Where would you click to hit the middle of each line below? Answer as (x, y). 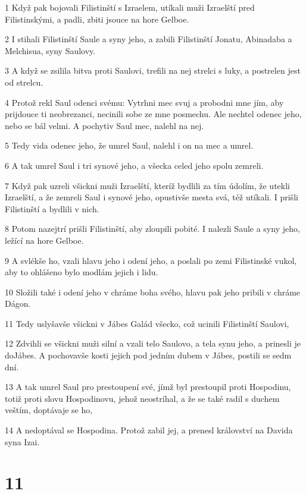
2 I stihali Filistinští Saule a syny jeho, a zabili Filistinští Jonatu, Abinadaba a (149, 39)
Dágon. (18, 303)
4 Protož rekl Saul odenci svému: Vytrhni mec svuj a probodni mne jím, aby (144, 102)
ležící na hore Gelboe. (44, 240)
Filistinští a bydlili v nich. (52, 208)
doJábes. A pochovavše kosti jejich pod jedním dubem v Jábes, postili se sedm (148, 355)
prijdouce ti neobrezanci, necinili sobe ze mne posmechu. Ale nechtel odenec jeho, (153, 114)
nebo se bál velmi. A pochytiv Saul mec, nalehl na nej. (104, 125)
